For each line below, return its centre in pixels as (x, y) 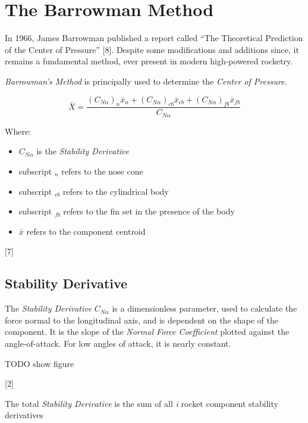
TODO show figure (40, 363)
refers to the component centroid (86, 231)
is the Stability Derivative (83, 151)
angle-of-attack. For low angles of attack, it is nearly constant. (118, 343)
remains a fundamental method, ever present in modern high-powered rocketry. (149, 61)
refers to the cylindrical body (116, 191)
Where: (18, 131)
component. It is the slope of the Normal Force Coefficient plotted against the (147, 332)
